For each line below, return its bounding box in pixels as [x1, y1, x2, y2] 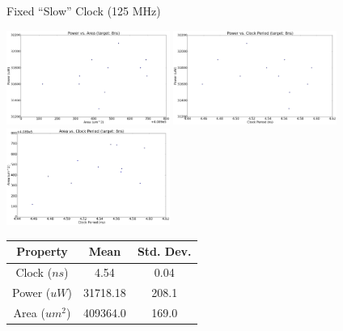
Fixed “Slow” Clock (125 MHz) [6, 2, 161, 19]
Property [16, 243, 68, 260]
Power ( [12, 284, 51, 301]
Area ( [13, 303, 45, 320]
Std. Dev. [137, 243, 192, 260]
